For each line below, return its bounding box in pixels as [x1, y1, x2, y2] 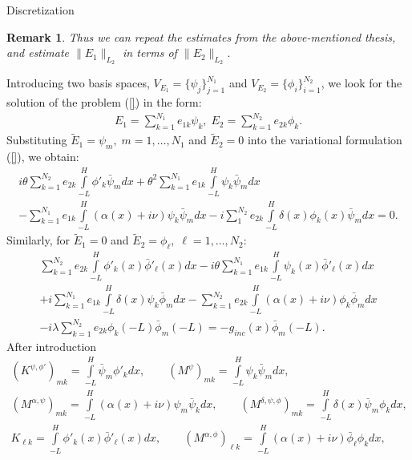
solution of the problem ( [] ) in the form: [6, 94, 202, 111]
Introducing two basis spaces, [6, 75, 150, 91]
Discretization [6, 2, 75, 18]
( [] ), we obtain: [6, 148, 79, 165]
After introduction [6, 337, 97, 354]
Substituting [6, 131, 67, 148]
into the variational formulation [247, 131, 402, 148]
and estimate [6, 44, 69, 61]
